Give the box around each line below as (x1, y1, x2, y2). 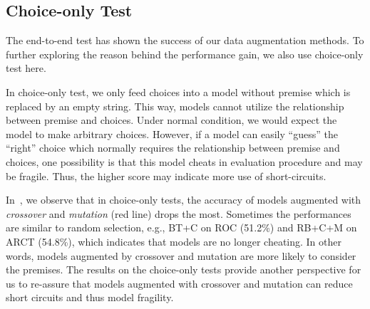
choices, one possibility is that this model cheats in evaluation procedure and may (6, 154, 363, 169)
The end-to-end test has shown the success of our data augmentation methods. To (6, 33, 364, 48)
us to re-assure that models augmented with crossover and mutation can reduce (6, 276, 353, 290)
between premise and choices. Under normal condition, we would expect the (6, 112, 337, 127)
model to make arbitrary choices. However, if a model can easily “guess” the (6, 126, 338, 141)
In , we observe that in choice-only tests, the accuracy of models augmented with (6, 192, 361, 207)
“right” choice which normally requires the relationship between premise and (6, 140, 340, 155)
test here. (6, 61, 46, 75)
